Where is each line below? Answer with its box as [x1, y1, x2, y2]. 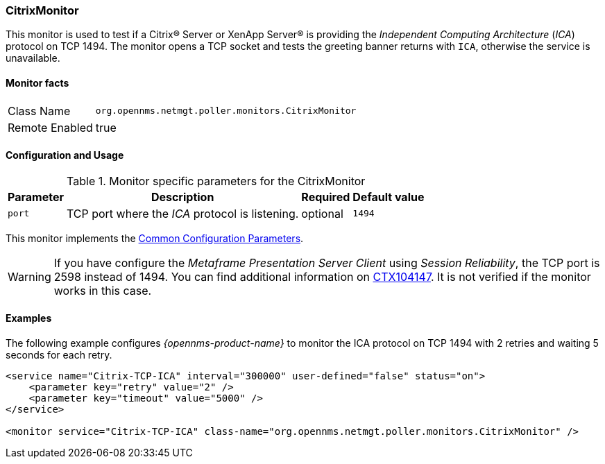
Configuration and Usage [6, 149, 124, 162]
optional [301, 206, 343, 221]
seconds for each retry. [6, 349, 112, 361]
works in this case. [53, 283, 152, 298]
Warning [8, 269, 51, 284]
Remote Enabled [8, 120, 93, 135]
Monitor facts [6, 76, 69, 89]
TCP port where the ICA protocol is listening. [66, 206, 299, 221]
